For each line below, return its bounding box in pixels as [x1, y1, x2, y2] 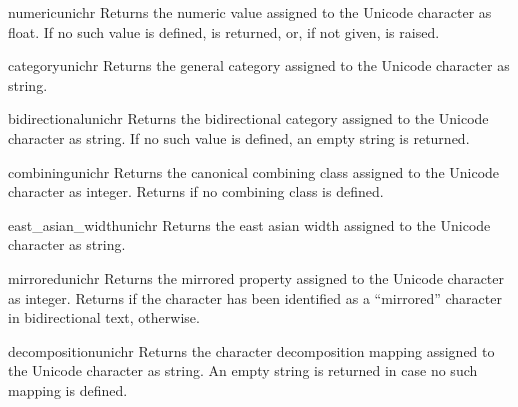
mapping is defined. [8, 379, 128, 400]
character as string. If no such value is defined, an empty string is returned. [8, 127, 470, 148]
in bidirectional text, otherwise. [8, 307, 200, 328]
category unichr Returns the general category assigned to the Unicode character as [8, 55, 510, 76]
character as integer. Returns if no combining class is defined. [8, 181, 384, 202]
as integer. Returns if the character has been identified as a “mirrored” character [8, 287, 502, 308]
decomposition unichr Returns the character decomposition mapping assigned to [8, 340, 495, 361]
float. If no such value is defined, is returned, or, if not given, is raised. [8, 21, 440, 42]
